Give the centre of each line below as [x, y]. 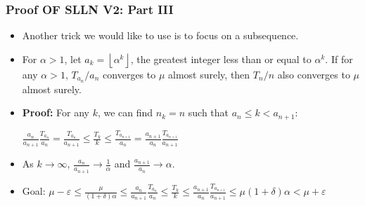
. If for [339, 59]
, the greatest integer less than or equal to [221, 59]
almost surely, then [209, 74]
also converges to [314, 74]
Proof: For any [56, 112]
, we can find [125, 112]
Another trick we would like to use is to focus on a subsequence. [160, 35]
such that [209, 112]
